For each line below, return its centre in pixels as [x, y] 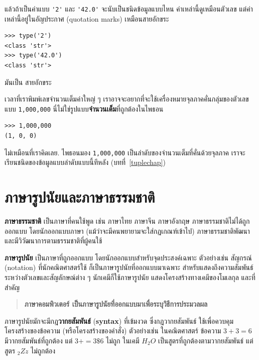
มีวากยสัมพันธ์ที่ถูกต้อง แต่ [39, 340]
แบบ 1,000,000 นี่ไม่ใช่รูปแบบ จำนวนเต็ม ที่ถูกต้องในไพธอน [84, 108]
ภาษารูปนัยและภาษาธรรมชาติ [80, 197]
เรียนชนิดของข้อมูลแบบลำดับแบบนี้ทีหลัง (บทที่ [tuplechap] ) [85, 162]
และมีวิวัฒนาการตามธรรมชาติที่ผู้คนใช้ [53, 241]
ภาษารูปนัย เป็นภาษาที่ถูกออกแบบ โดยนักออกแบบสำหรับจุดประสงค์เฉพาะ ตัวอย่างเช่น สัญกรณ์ [128, 257]
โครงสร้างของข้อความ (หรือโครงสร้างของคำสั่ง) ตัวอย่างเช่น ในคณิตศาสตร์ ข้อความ [113, 331]
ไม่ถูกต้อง [43, 350]
